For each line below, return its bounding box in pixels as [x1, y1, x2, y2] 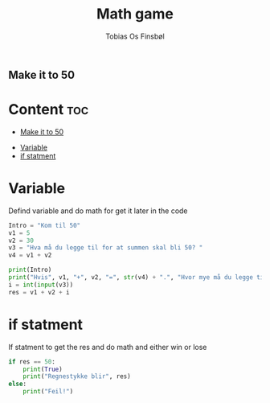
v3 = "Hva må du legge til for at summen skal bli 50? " [8, 244, 203, 252]
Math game [96, 5, 174, 23]
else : [8, 380, 27, 389]
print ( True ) [22, 365, 63, 373]
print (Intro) [8, 266, 52, 274]
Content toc [8, 101, 89, 119]
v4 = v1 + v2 [8, 251, 52, 260]
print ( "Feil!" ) [22, 388, 74, 396]
